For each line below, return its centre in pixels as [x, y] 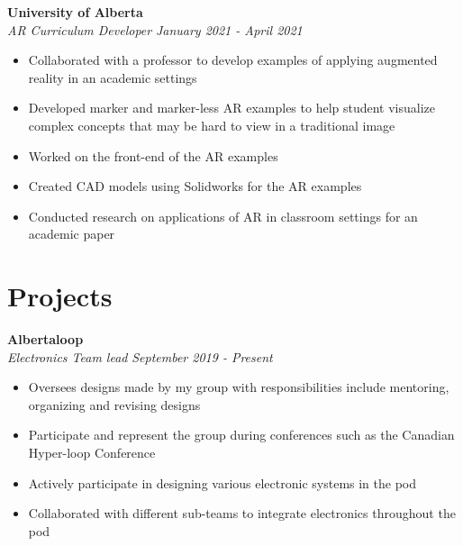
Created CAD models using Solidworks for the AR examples [195, 186]
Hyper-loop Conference [92, 453]
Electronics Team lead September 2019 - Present [140, 356]
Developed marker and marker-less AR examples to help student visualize [232, 108]
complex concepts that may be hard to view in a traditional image [212, 125]
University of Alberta [75, 12]
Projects [60, 296]
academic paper [72, 234]
